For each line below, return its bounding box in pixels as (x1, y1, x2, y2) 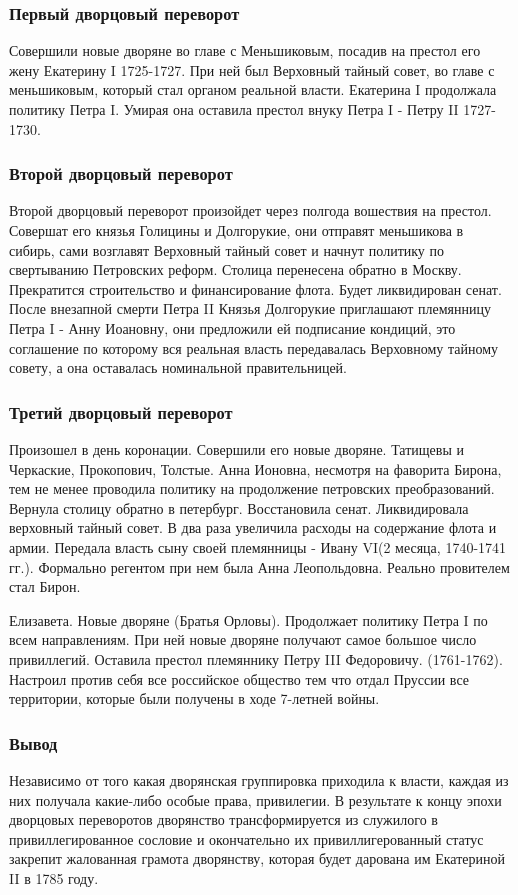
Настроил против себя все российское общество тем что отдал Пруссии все (9, 668, 469, 689)
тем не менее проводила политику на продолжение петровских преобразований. (9, 478, 495, 499)
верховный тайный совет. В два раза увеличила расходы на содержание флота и (9, 517, 497, 538)
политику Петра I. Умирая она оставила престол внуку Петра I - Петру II (9, 99, 459, 119)
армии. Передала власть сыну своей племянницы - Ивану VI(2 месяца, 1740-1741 (9, 536, 507, 557)
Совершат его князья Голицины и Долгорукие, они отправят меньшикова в (9, 220, 464, 240)
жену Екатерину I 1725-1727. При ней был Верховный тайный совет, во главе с (9, 59, 495, 80)
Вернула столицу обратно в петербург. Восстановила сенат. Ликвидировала (9, 497, 469, 518)
